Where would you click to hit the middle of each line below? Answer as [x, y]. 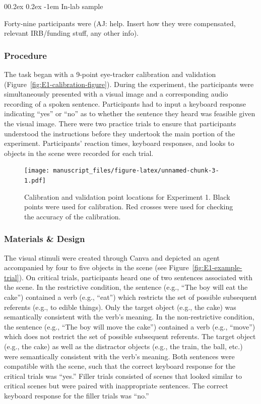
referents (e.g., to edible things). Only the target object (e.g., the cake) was [120, 307]
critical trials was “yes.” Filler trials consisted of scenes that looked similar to [123, 376]
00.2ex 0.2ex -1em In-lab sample [54, 6]
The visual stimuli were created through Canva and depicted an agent [112, 257]
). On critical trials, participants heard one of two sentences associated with [136, 277]
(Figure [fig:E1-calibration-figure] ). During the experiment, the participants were [129, 84]
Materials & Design [45, 239]
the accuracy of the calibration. [73, 216]
